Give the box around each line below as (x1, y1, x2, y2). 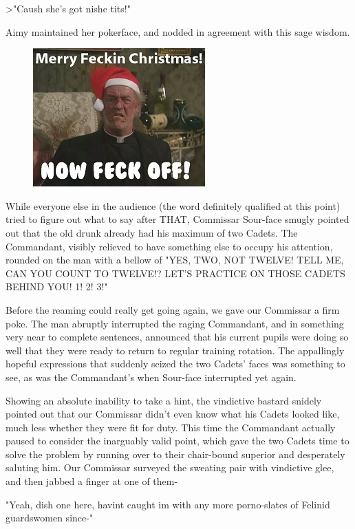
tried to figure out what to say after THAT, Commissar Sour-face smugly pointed (6, 212, 349, 226)
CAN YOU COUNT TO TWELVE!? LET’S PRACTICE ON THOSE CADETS (6, 266, 345, 280)
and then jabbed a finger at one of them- (6, 474, 178, 488)
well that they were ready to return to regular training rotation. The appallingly (6, 343, 345, 357)
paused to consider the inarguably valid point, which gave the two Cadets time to (6, 433, 349, 448)
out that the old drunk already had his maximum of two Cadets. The (6, 225, 298, 239)
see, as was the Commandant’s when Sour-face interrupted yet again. (6, 369, 297, 384)
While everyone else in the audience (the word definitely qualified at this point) (6, 198, 341, 213)
